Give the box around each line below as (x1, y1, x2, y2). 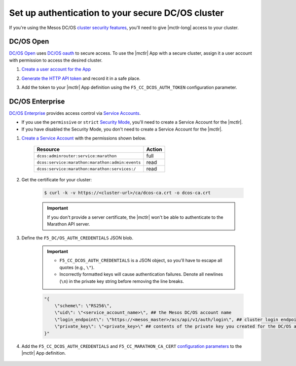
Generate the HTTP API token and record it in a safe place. (21, 75, 141, 81)
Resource (37, 146, 60, 153)
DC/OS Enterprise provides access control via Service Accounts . (9, 110, 141, 116)
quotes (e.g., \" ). (59, 264, 95, 270)
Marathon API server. (47, 221, 90, 227)
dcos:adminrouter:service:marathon (37, 153, 117, 159)
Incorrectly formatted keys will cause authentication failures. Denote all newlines (59, 271, 223, 277)
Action (146, 146, 162, 153)
